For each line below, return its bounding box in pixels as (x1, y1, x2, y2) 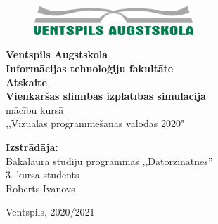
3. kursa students (6, 167, 79, 182)
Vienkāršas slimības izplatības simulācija (6, 88, 206, 103)
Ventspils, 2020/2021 (6, 204, 95, 219)
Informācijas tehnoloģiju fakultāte (6, 61, 174, 76)
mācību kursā (6, 102, 64, 117)
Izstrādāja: (6, 140, 58, 154)
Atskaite (6, 74, 47, 89)
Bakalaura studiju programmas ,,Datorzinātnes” (6, 153, 213, 168)
